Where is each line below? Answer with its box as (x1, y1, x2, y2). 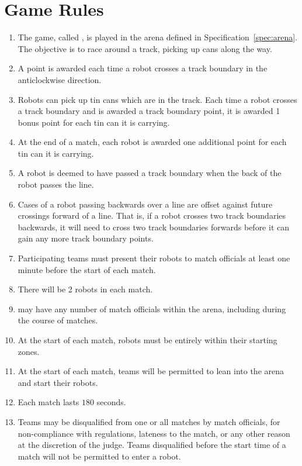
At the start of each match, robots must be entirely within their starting (18, 334, 277, 346)
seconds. (96, 396, 126, 408)
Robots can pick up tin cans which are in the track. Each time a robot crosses (18, 93, 297, 105)
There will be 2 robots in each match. (18, 283, 153, 295)
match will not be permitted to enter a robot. (18, 450, 181, 462)
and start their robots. (18, 376, 98, 388)
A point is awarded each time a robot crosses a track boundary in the (18, 62, 268, 74)
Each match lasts (18, 396, 79, 408)
